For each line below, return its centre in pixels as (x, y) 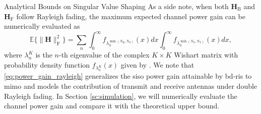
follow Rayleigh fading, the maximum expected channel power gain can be (131, 16)
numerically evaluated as (42, 26)
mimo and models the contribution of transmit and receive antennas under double (131, 85)
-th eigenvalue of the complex (104, 55)
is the (44, 55)
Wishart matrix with (206, 55)
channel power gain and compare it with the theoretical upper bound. (112, 106)
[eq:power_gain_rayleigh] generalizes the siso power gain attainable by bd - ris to (128, 76)
